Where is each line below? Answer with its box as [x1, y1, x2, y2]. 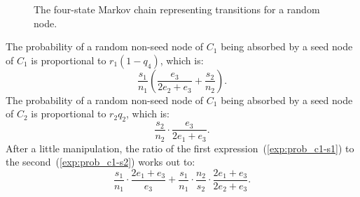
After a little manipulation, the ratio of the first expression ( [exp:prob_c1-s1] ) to [6, 140, 354, 155]
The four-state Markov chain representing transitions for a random [34, 2, 320, 16]
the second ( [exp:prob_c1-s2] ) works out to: [6, 154, 195, 169]
